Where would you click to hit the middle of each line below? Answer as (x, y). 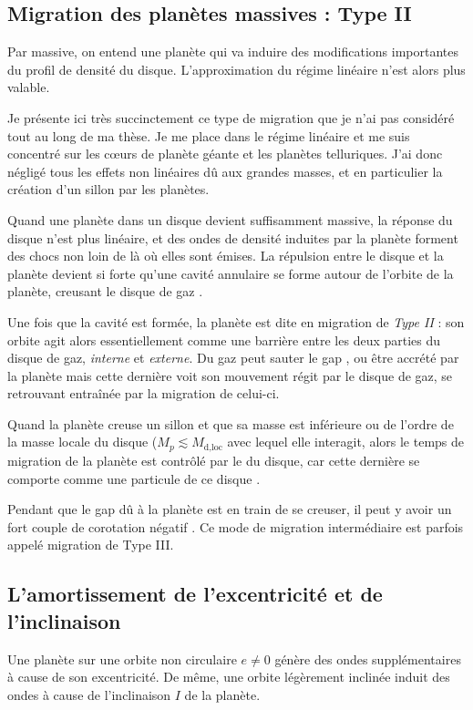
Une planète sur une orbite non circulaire (122, 659)
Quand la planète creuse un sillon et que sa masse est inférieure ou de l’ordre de (231, 423)
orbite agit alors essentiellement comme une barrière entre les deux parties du (224, 340)
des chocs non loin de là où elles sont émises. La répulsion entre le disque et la (226, 256)
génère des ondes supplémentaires (368, 659)
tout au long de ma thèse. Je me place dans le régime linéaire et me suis (209, 135)
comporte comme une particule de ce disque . (134, 478)
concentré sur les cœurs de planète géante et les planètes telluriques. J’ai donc (225, 154)
